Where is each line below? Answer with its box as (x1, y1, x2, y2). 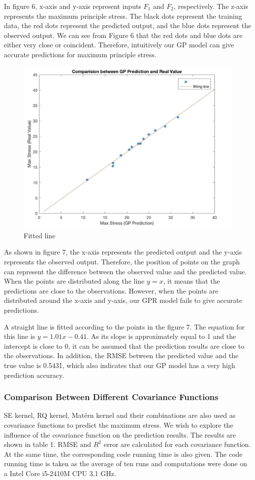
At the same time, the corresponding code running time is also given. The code (4, 448, 243, 459)
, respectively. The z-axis (173, 1, 248, 11)
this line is (4, 331, 35, 341)
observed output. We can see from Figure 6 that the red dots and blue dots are (4, 30, 243, 40)
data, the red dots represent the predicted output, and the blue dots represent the (4, 20, 252, 31)
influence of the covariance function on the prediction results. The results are (4, 429, 236, 440)
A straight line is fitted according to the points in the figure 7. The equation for (4, 321, 245, 332)
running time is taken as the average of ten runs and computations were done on (4, 458, 247, 469)
